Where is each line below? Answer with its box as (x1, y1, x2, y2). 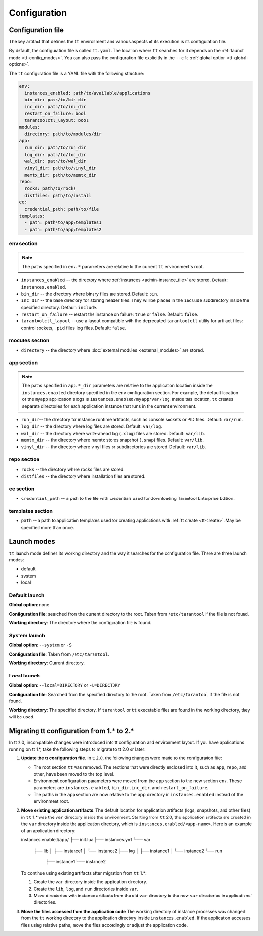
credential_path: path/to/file (24, 206, 99, 212)
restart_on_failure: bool (24, 111, 86, 117)
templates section (9, 507, 53, 514)
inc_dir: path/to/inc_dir (24, 104, 86, 109)
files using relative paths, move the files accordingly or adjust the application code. (21, 922, 188, 928)
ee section (9, 485, 35, 492)
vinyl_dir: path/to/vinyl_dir (24, 165, 97, 171)
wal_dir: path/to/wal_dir (24, 159, 86, 164)
